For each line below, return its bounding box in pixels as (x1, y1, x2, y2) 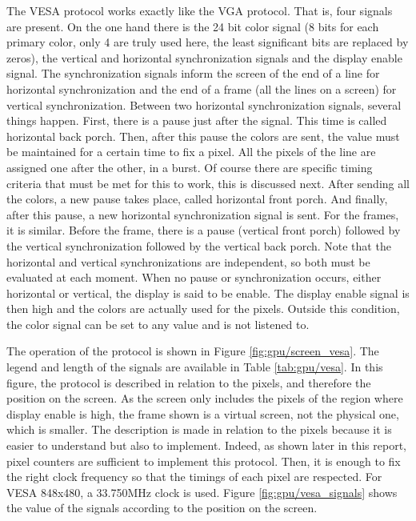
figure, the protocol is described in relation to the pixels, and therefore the (6, 374, 371, 391)
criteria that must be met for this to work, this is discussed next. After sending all (6, 174, 410, 191)
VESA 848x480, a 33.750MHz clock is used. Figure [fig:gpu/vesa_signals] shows (6, 483, 398, 500)
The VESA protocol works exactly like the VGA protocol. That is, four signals (6, 2, 393, 18)
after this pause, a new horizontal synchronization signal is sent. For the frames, (6, 206, 399, 222)
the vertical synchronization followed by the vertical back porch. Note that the (6, 237, 391, 254)
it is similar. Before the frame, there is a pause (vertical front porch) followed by (6, 222, 401, 238)
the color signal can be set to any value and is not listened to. (6, 315, 310, 332)
